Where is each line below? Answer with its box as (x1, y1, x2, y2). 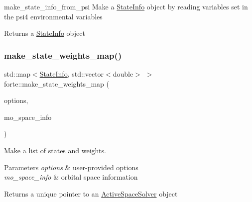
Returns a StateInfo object (4, 28, 85, 38)
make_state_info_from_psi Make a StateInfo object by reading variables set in (4, 1, 248, 11)
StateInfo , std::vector (39, 69, 104, 79)
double (113, 69, 133, 79)
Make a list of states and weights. (4, 145, 106, 155)
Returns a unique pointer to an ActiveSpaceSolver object (4, 188, 178, 199)
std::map (4, 69, 30, 79)
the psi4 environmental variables (4, 11, 103, 21)
